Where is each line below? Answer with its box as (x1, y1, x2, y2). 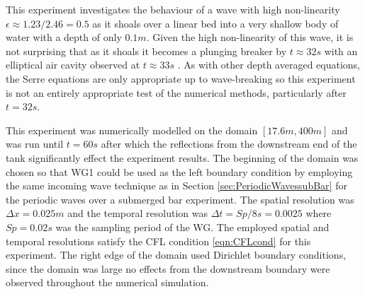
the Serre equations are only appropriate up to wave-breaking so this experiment (6, 71, 356, 86)
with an (324, 43, 358, 58)
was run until (6, 136, 64, 151)
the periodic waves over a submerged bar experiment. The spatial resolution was (6, 192, 354, 206)
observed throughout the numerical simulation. (6, 275, 209, 290)
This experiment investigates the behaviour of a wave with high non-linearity (6, 2, 340, 16)
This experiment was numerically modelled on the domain (6, 122, 258, 137)
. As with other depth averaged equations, (177, 57, 361, 72)
